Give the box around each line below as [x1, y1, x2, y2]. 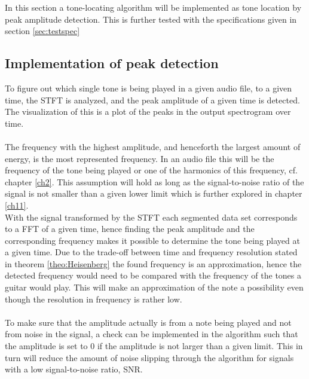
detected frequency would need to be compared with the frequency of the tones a [5, 269, 302, 282]
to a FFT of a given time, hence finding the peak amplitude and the [5, 222, 255, 235]
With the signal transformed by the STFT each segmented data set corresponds [5, 210, 298, 223]
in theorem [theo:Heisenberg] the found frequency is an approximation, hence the [5, 257, 302, 270]
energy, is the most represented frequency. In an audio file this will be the [5, 152, 274, 164]
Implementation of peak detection [5, 54, 219, 72]
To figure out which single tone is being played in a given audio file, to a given [5, 81, 292, 94]
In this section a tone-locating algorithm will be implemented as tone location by [5, 1, 302, 13]
